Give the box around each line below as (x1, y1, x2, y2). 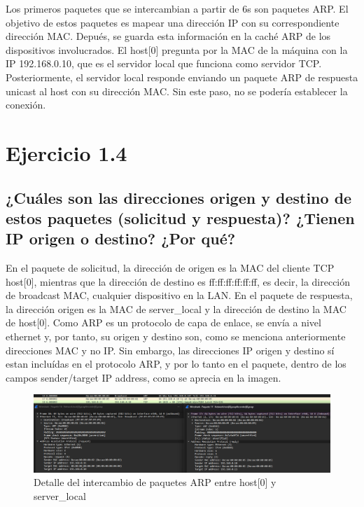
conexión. (6, 97, 46, 112)
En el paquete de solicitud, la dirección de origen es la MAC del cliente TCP (6, 261, 335, 275)
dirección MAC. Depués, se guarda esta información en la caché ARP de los (6, 29, 331, 43)
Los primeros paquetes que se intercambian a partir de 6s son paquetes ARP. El (6, 1, 349, 15)
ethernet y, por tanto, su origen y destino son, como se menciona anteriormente (6, 329, 346, 344)
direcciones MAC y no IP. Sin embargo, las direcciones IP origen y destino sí (6, 342, 335, 357)
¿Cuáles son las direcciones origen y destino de (6, 186, 352, 208)
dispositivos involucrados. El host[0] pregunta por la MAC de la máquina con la (6, 42, 348, 57)
